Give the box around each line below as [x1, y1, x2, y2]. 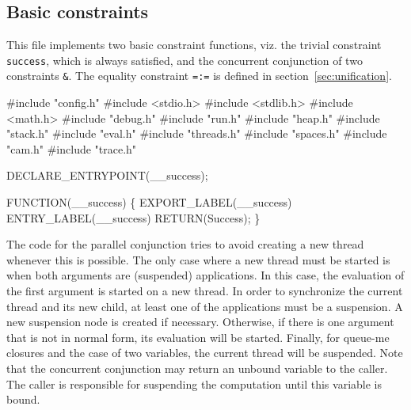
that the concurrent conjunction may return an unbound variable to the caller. [6, 360, 388, 377]
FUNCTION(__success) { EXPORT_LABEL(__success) [6, 194, 292, 211]
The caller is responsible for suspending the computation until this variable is [6, 375, 382, 392]
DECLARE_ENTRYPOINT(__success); [6, 167, 208, 184]
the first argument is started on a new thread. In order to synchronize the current [6, 283, 403, 299]
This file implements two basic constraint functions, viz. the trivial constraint [6, 36, 382, 53]
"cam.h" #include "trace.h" [6, 140, 137, 157]
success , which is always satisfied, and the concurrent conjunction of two [6, 51, 363, 68]
